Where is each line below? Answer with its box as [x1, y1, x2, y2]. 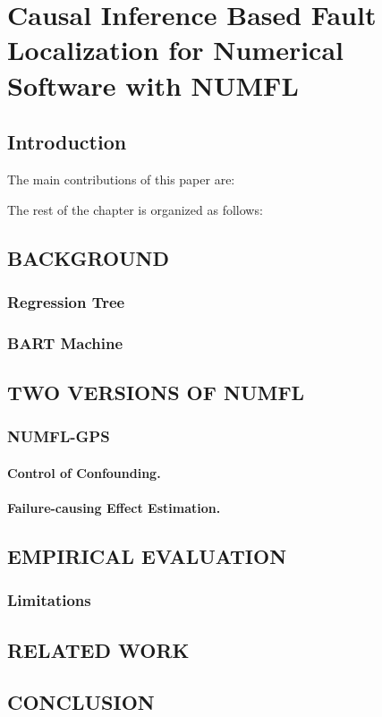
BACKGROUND [7, 243, 170, 271]
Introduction [7, 128, 127, 156]
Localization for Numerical [7, 31, 344, 68]
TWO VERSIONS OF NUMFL [7, 379, 305, 405]
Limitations [7, 589, 91, 611]
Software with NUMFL [7, 66, 299, 103]
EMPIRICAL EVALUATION [7, 542, 287, 569]
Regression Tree [7, 290, 125, 312]
